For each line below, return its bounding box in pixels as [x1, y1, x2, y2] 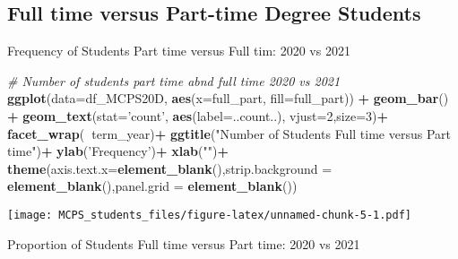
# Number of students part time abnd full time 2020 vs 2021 [7, 71, 341, 90]
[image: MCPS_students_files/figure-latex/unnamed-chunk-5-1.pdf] [7, 208, 412, 221]
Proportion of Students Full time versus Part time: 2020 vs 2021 [7, 234, 360, 253]
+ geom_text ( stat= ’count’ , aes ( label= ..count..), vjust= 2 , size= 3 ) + [7, 106, 389, 125]
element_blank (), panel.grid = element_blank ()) [7, 177, 298, 195]
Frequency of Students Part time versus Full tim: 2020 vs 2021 [7, 41, 350, 60]
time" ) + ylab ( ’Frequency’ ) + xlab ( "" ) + [7, 142, 229, 160]
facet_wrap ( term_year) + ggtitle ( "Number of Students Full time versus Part [7, 124, 451, 142]
